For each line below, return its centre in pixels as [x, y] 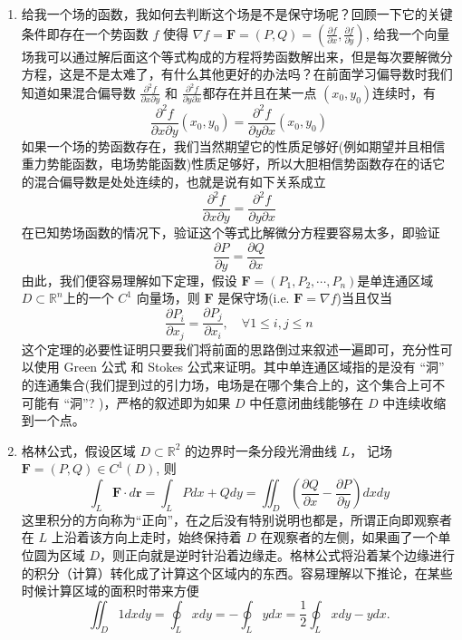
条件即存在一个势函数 [85, 33]
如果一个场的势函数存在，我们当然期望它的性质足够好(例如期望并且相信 [233, 145]
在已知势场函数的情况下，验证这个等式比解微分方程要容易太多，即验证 [231, 233]
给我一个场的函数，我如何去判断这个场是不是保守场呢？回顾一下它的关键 [237, 14]
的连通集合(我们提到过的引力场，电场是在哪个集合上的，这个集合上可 [227, 385]
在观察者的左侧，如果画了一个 [349, 537]
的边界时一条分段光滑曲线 [261, 450]
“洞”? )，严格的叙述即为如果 [147, 402]
